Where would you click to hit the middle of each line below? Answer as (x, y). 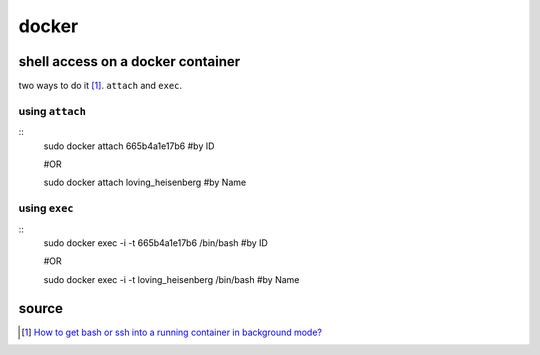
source (41, 308)
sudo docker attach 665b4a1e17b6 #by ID (129, 146)
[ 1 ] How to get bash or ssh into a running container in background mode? (171, 332)
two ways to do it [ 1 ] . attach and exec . (100, 86)
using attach (52, 111)
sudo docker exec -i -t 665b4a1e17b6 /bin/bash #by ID (156, 242)
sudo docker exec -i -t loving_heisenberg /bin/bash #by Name (171, 279)
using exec (46, 208)
